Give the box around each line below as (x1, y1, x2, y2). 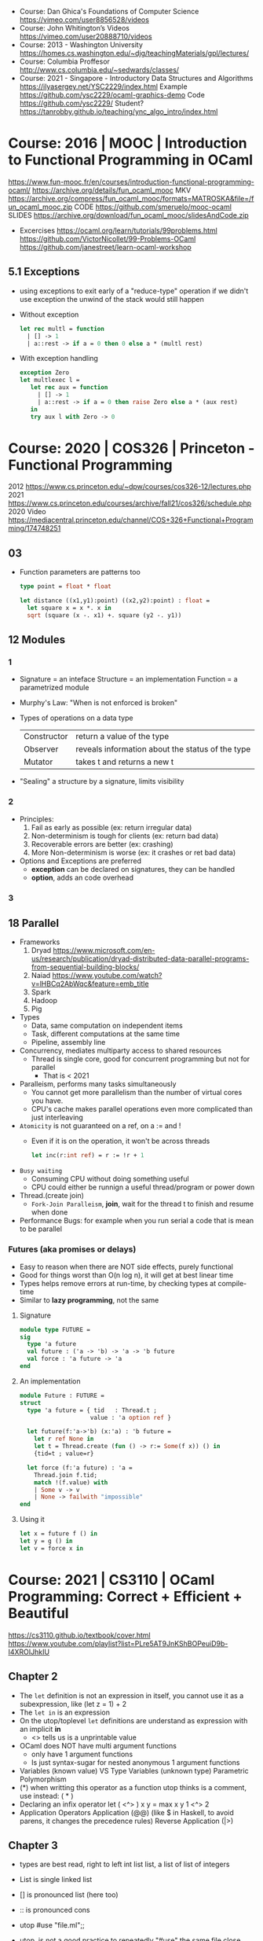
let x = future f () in (19, 1530, 98, 1538)
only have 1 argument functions (31, 1749, 133, 1759)
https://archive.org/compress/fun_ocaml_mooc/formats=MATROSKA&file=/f (8, 193, 254, 203)
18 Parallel (8, 917, 60, 930)
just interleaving (31, 1112, 84, 1123)
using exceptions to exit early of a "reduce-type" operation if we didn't (19, 286, 249, 296)
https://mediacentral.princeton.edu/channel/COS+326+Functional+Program (8, 515, 254, 525)
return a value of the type (75, 731, 170, 742)
